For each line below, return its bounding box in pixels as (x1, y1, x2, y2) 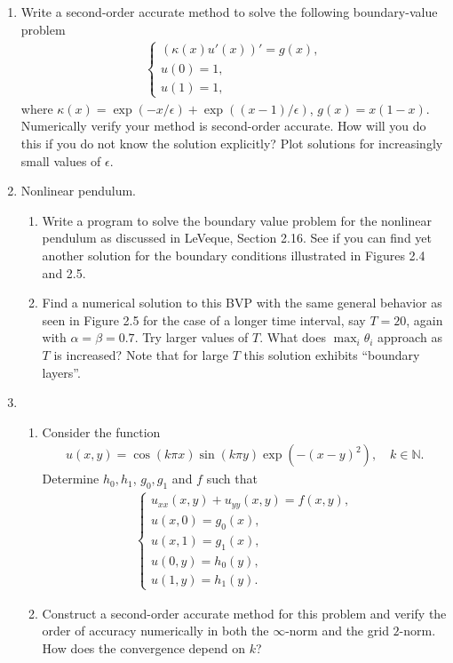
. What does (259, 328, 326, 347)
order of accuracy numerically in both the (42, 621, 269, 640)
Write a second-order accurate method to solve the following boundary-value (20, 3, 438, 20)
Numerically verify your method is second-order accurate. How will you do (20, 116, 426, 135)
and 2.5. (42, 263, 86, 282)
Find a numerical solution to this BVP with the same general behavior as (42, 293, 442, 312)
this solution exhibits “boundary (243, 345, 420, 363)
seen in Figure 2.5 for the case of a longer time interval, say (42, 310, 366, 329)
